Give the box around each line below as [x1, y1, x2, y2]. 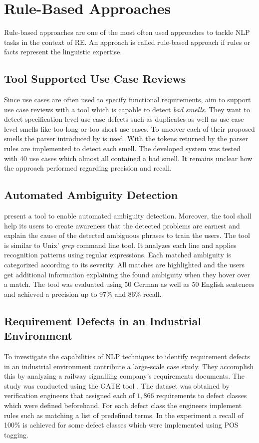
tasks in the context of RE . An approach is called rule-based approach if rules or [4, 36, 251, 47]
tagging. [4, 429, 29, 440]
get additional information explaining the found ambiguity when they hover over [4, 269, 250, 279]
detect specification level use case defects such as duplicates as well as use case [4, 114, 244, 124]
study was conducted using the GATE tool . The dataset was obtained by [4, 380, 230, 391]
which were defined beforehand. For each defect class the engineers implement [4, 400, 242, 410]
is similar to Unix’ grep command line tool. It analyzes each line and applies [4, 239, 237, 250]
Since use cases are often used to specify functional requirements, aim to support [4, 94, 251, 105]
